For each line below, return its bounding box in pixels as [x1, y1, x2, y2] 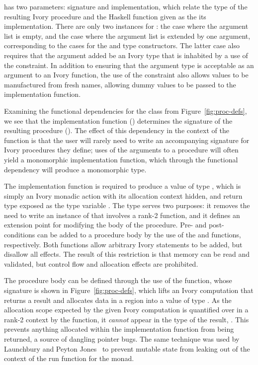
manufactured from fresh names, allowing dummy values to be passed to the [4, 79, 236, 89]
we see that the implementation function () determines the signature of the [4, 115, 233, 126]
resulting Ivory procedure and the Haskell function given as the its [4, 11, 206, 21]
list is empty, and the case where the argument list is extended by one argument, [4, 30, 251, 41]
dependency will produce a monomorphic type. [4, 164, 147, 174]
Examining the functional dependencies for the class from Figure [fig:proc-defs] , [4, 105, 247, 116]
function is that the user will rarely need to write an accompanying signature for [4, 135, 250, 145]
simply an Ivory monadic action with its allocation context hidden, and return [4, 190, 243, 201]
